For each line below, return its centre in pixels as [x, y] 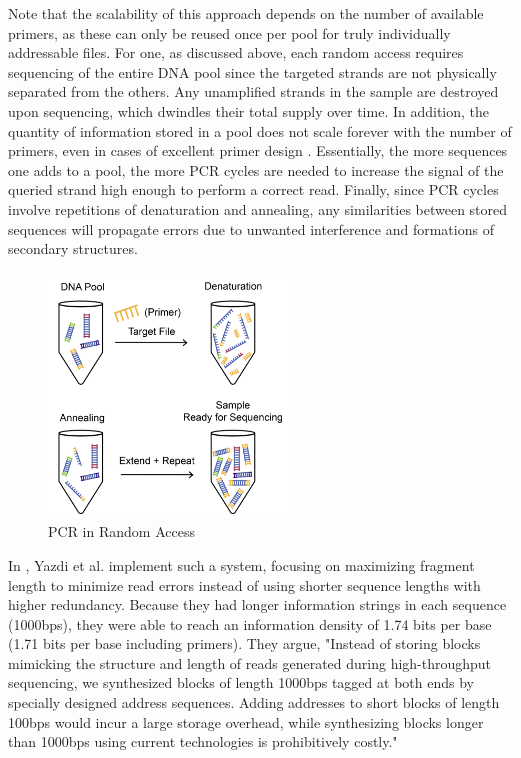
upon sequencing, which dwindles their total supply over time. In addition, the [249, 110]
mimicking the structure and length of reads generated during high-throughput [250, 662]
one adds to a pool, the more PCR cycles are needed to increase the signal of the [256, 169]
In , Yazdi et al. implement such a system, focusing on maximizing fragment [241, 564]
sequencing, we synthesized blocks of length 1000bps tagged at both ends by [241, 682]
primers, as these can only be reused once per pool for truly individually [229, 32]
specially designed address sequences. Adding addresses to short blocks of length [254, 702]
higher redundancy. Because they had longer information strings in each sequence [257, 604]
